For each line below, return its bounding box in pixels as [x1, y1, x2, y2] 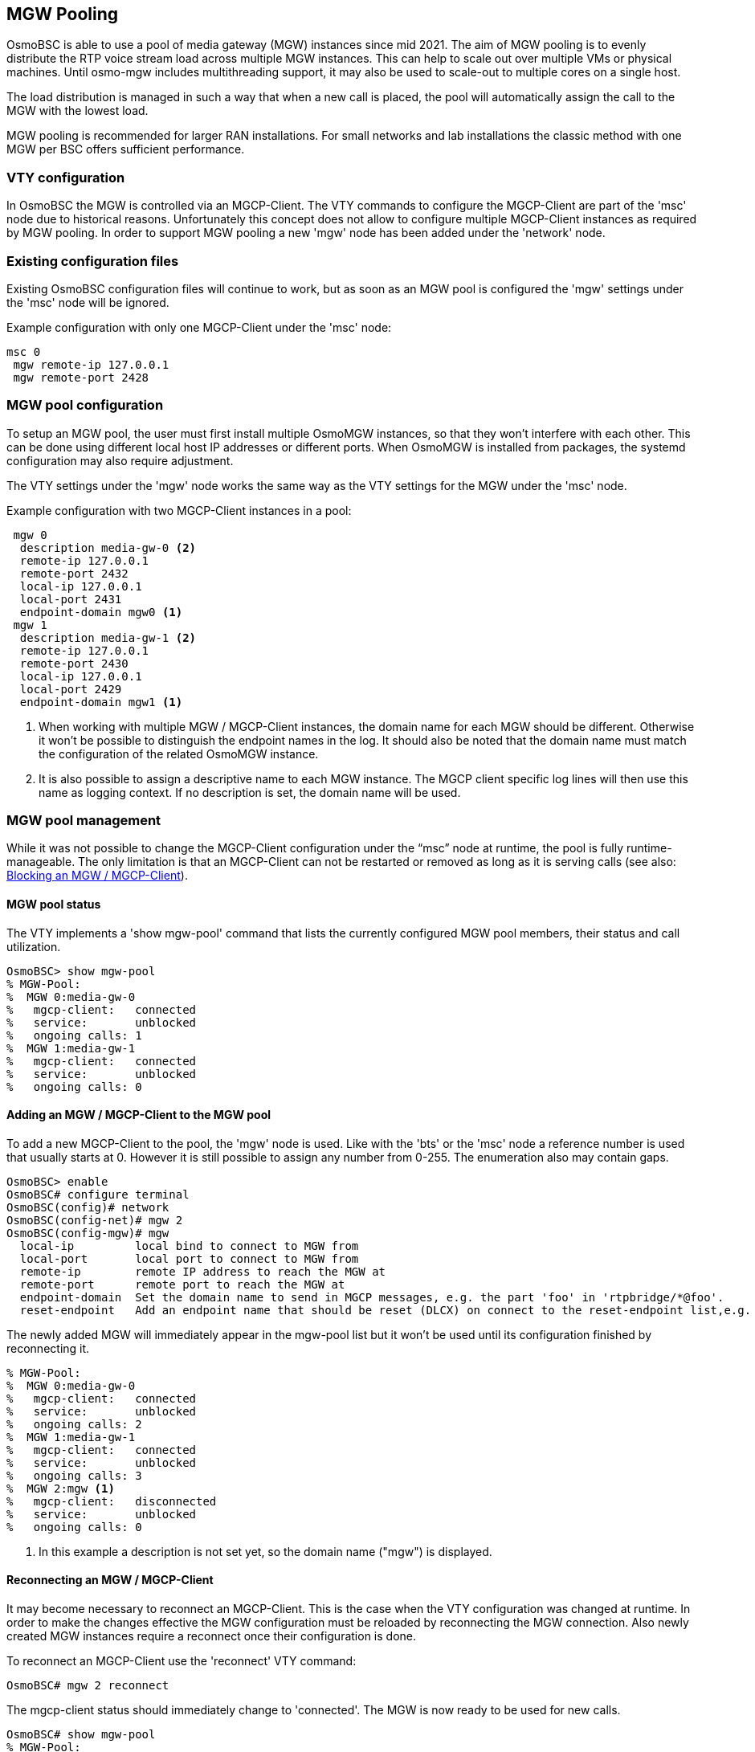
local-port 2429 [19, 682, 122, 696]
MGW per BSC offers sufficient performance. [6, 142, 245, 157]
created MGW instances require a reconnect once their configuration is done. [6, 1629, 416, 1644]
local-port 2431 [19, 592, 122, 606]
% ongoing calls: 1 [6, 1028, 142, 1042]
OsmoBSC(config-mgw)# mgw [6, 1226, 169, 1239]
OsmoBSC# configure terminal [6, 1187, 190, 1201]
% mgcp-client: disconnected [6, 1494, 217, 1508]
